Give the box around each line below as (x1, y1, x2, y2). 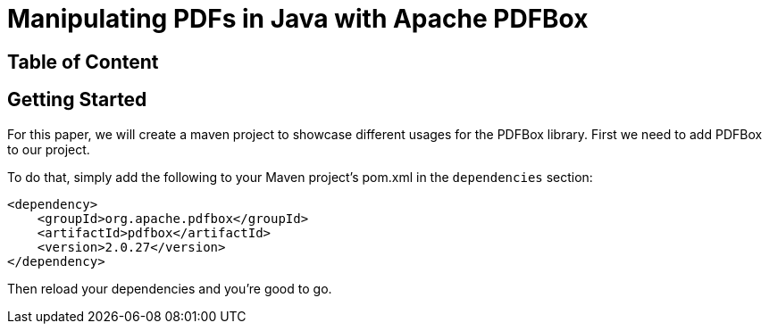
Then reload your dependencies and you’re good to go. (7, 280, 332, 296)
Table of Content (7, 50, 159, 73)
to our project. (7, 141, 90, 157)
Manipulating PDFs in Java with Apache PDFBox (7, 4, 589, 34)
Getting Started (7, 88, 147, 112)
